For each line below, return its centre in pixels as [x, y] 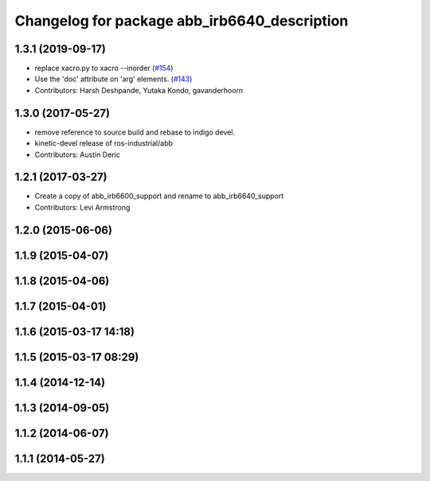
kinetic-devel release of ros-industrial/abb [104, 143]
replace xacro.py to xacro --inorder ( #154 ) [104, 68]
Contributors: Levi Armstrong [82, 207]
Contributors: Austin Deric [78, 154]
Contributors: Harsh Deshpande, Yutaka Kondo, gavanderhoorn [139, 90]
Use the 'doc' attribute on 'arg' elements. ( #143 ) [113, 79]
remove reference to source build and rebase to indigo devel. [135, 132]
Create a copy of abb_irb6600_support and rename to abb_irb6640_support [159, 196]
